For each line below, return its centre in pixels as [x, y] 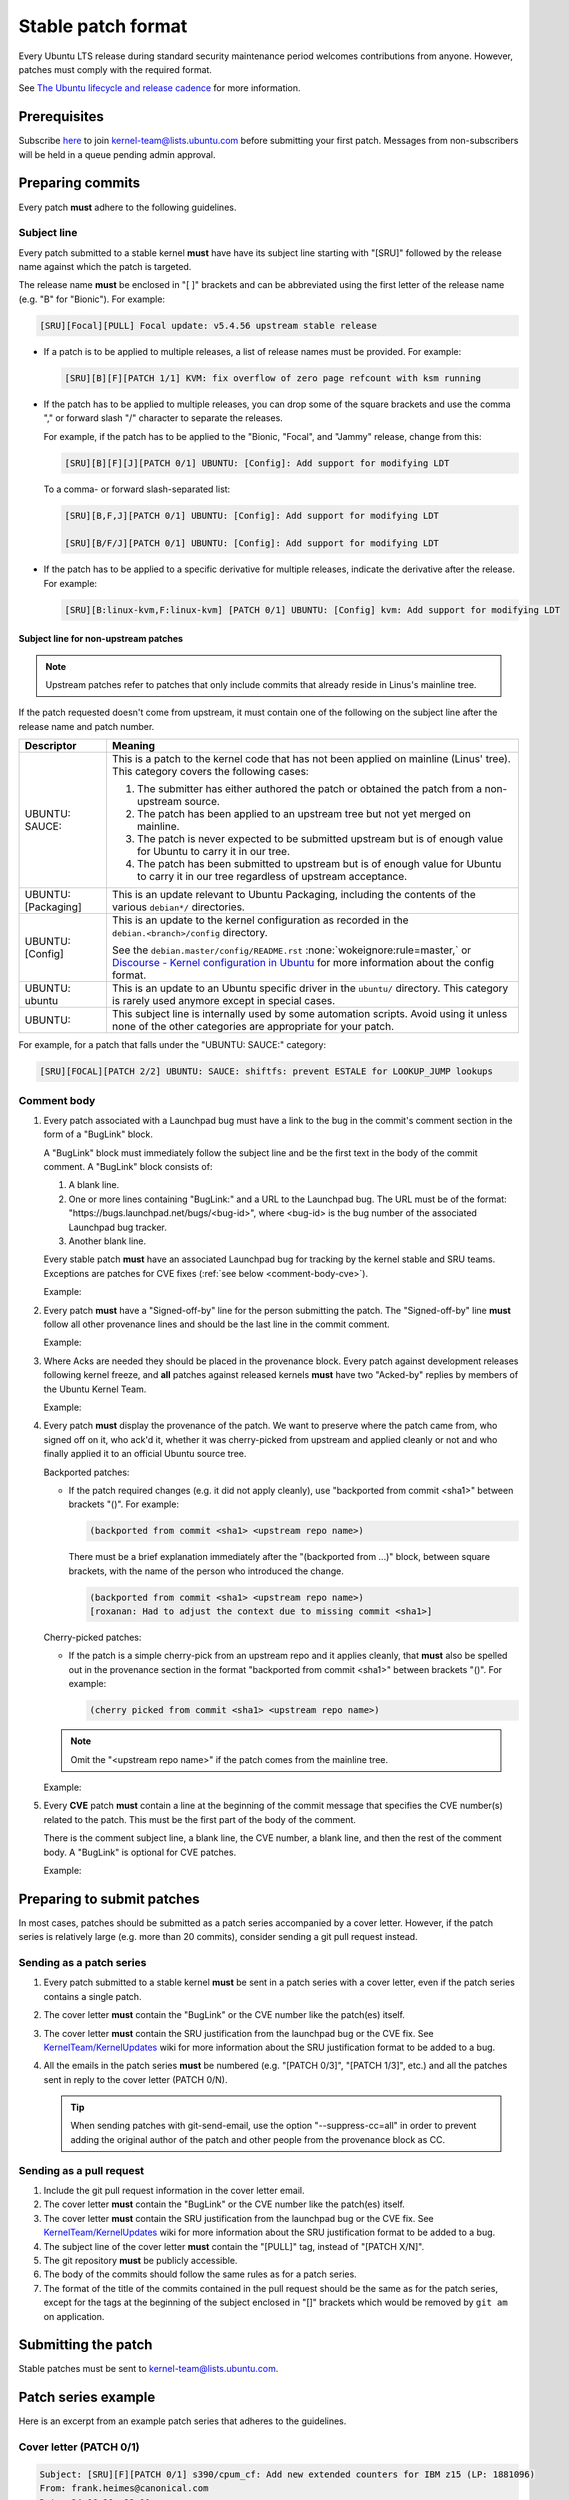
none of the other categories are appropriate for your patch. [253, 1027]
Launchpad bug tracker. [117, 1227]
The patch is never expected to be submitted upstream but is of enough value [320, 839]
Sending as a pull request [81, 2170]
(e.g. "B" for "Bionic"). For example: [91, 299]
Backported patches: [86, 1472]
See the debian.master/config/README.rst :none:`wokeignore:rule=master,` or [291, 950]
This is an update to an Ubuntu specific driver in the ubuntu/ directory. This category [310, 988]
